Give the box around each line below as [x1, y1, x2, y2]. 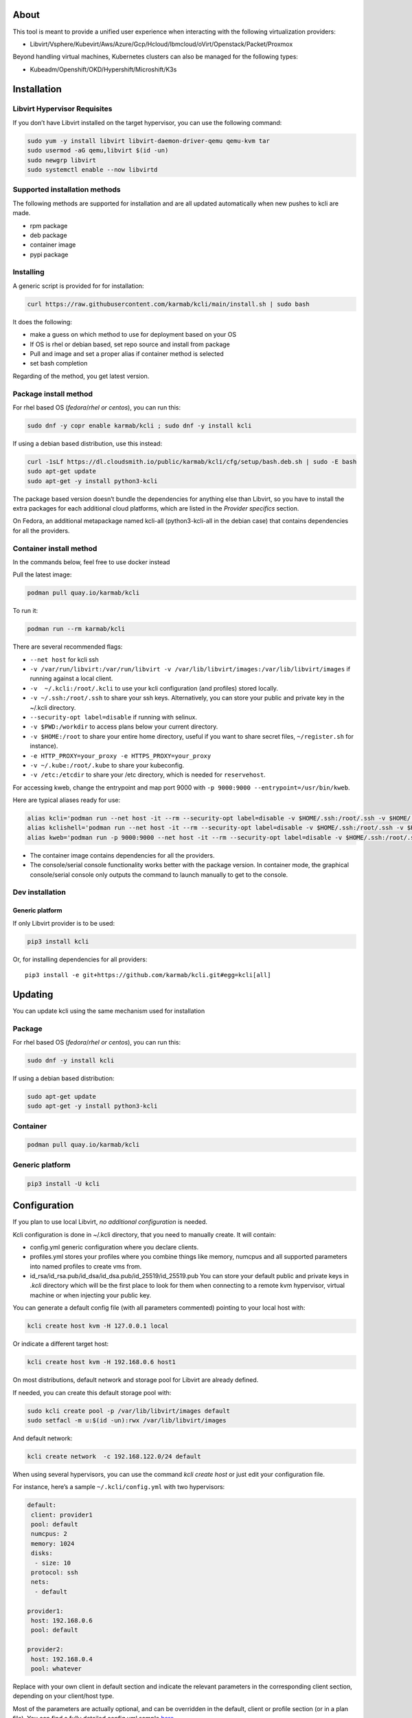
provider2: [27, 1646, 64, 1653]
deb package [30, 231, 68, 239]
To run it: [12, 607, 38, 615]
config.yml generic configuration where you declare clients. [30, 1242, 199, 1251]
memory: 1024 [31, 1539, 75, 1548]
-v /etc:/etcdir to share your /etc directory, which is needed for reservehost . [30, 770, 266, 779]
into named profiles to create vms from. [30, 1262, 142, 1271]
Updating [12, 988, 54, 1000]
